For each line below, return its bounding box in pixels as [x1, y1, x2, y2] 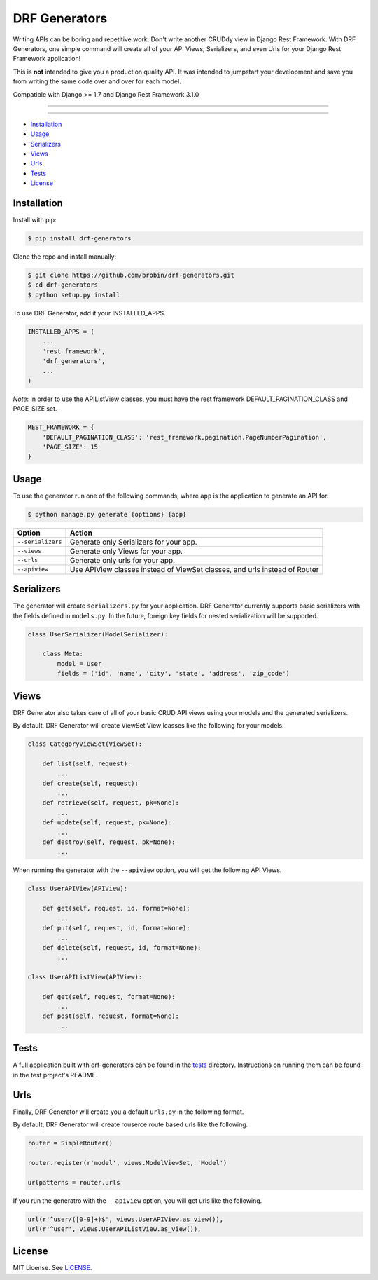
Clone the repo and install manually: [13, 252, 117, 261]
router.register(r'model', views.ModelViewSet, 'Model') [27, 1159, 227, 1166]
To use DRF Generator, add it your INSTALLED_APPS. [13, 308, 166, 317]
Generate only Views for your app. [69, 546, 183, 556]
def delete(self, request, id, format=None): [42, 944, 202, 951]
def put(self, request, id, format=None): [42, 924, 190, 932]
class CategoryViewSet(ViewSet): [27, 740, 143, 748]
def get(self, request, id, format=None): [42, 904, 190, 913]
